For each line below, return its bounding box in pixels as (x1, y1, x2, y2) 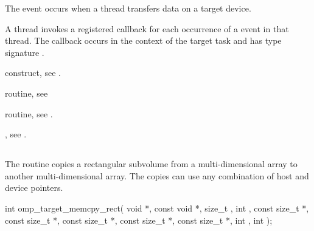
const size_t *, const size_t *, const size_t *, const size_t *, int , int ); (5, 213, 273, 226)
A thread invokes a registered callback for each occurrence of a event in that (5, 22, 289, 35)
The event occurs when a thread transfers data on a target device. (5, 2, 251, 14)
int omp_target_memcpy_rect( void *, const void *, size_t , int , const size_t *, (5, 201, 309, 214)
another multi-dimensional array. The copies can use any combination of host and (5, 169, 309, 182)
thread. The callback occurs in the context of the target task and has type (5, 34, 282, 47)
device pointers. (5, 181, 63, 194)
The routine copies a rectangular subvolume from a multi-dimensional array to (5, 157, 298, 170)
